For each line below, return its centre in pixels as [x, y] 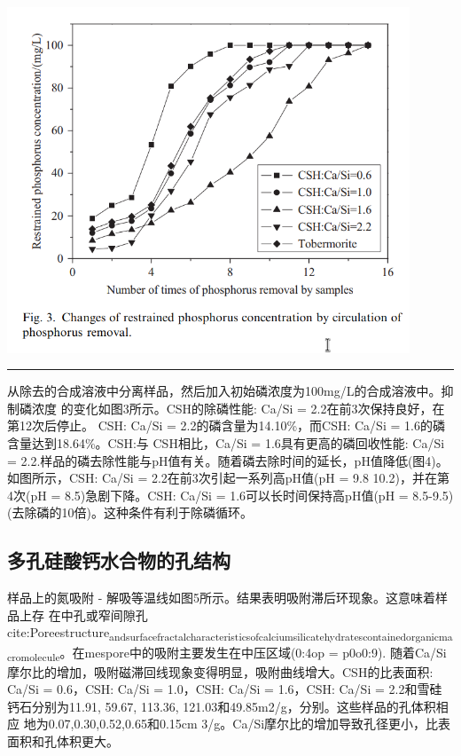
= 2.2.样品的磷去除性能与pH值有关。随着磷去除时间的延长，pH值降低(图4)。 [228, 460]
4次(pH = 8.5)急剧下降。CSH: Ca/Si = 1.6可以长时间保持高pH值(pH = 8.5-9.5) [230, 495]
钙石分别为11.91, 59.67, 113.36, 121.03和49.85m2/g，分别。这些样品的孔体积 [222, 706]
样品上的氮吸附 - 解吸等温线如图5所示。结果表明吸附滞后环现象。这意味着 [221, 598]
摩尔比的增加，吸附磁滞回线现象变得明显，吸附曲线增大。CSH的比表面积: [220, 671]
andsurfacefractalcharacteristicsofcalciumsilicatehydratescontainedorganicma [281, 637]
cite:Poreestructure [59, 632]
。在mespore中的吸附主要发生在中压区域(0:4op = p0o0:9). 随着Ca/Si [253, 652]
